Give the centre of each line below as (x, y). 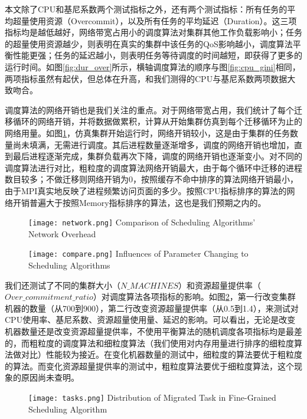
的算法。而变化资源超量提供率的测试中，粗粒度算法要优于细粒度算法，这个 (149, 366)
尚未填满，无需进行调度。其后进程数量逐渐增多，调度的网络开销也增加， (153, 144)
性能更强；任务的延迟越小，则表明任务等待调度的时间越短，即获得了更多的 (157, 55)
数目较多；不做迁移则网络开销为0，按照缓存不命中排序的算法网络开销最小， (151, 179)
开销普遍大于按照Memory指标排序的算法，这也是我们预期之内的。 (139, 202)
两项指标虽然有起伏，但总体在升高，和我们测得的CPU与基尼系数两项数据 (146, 78)
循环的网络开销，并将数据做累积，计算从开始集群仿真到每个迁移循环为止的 (157, 121)
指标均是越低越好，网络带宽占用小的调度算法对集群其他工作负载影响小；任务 (153, 32)
